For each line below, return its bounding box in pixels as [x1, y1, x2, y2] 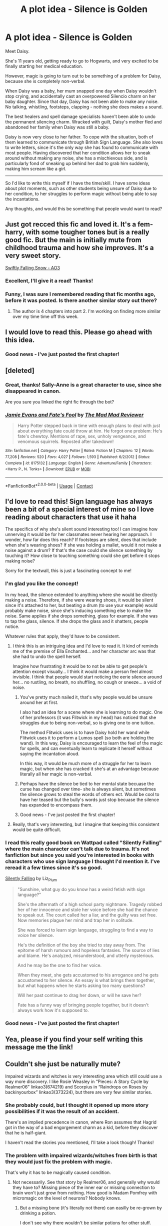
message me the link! [5, 1043, 73, 1051]
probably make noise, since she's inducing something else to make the [5, 607, 151, 613]
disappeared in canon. [5, 387, 61, 394]
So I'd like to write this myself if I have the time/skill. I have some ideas [5, 180, 150, 186]
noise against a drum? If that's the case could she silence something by [5, 547, 153, 553]
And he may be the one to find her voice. [17, 962, 102, 968]
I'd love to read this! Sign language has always [5, 497, 152, 505]
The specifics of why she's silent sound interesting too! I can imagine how [5, 526, 158, 532]
